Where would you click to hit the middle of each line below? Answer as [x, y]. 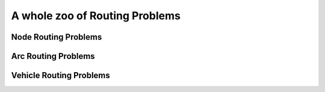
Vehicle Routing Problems [61, 75]
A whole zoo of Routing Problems [96, 16]
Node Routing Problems [57, 37]
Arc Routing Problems [53, 56]
